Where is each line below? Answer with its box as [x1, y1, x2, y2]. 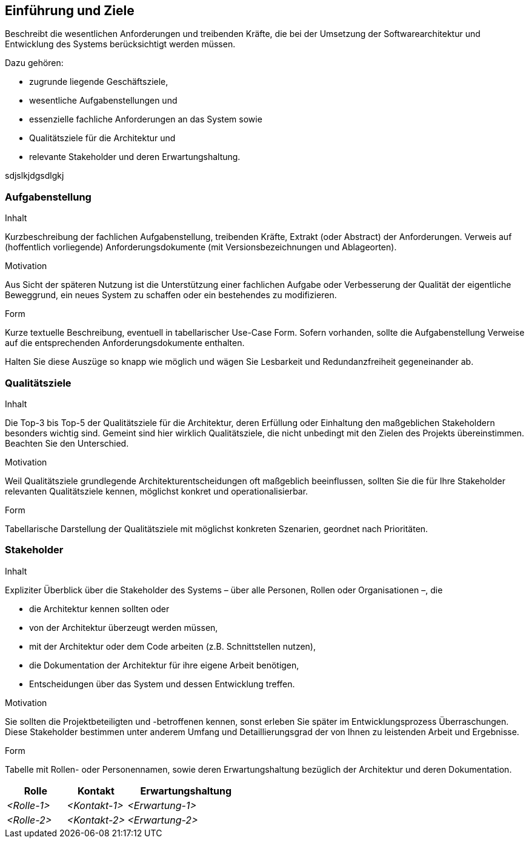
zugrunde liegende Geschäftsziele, [29, 76, 168, 87]
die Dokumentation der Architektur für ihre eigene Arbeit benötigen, [29, 659, 299, 670]
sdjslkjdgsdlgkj [5, 170, 64, 181]
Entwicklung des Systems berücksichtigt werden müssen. [5, 39, 236, 50]
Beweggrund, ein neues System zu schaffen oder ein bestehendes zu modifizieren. [5, 290, 337, 301]
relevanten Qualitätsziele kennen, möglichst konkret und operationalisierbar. [5, 485, 308, 496]
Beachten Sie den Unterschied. [5, 438, 129, 448]
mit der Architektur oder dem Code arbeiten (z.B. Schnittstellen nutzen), [29, 641, 316, 651]
